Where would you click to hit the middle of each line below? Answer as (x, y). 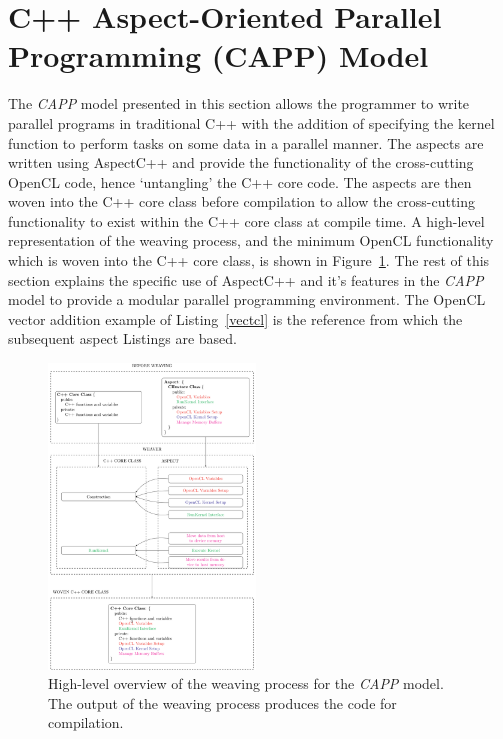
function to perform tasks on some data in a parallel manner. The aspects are (246, 142)
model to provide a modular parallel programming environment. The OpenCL (247, 299)
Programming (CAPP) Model (218, 55)
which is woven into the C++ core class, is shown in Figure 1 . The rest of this (249, 260)
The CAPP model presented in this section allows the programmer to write (239, 103)
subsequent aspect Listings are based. (122, 338)
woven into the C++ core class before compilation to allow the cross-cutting (242, 201)
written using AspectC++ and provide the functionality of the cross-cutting (241, 162)
